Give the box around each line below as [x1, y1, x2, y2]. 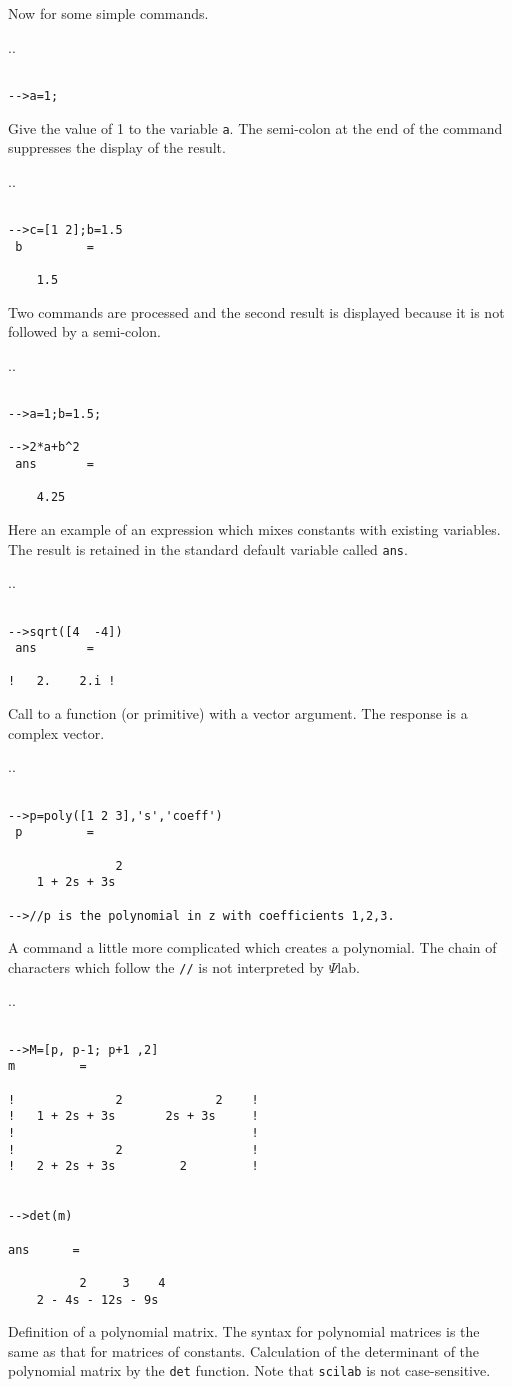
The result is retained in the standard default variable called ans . [8, 538, 408, 559]
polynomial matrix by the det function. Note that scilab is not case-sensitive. [8, 1360, 491, 1381]
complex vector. [8, 722, 105, 743]
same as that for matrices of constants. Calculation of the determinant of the [8, 1340, 480, 1361]
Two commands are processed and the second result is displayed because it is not [8, 301, 505, 322]
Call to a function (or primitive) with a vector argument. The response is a [8, 703, 468, 724]
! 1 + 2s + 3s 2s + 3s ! [8, 1109, 259, 1124]
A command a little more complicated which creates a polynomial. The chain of [8, 937, 497, 958]
